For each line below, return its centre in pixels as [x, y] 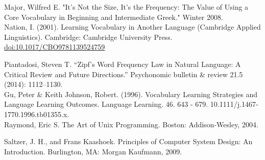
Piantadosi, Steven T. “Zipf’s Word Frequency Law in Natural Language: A [123, 64]
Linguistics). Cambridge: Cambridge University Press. [88, 37]
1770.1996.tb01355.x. [37, 114]
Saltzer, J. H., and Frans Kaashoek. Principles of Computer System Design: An [128, 141]
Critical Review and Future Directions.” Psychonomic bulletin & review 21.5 [124, 74]
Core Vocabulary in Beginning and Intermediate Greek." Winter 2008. [114, 17]
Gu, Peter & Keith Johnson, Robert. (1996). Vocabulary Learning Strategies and [131, 94]
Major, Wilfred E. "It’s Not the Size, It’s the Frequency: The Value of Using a [126, 7]
